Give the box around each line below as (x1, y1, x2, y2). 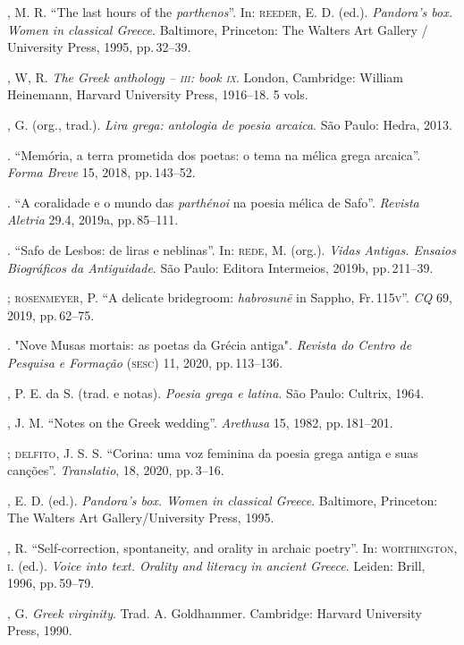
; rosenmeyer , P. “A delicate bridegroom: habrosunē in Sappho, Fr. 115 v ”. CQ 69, (7, 288, 452, 307)
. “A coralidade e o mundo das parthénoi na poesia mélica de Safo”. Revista (7, 192, 419, 211)
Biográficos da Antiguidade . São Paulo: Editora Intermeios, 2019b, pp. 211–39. (7, 258, 434, 276)
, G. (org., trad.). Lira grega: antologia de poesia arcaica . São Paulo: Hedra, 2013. (7, 115, 452, 133)
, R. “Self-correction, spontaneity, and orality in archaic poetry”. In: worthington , (7, 539, 458, 557)
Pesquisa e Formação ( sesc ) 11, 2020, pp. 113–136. (7, 352, 283, 371)
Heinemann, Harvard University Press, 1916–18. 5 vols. (7, 85, 308, 104)
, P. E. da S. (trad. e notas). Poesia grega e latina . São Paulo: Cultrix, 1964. (7, 383, 425, 402)
